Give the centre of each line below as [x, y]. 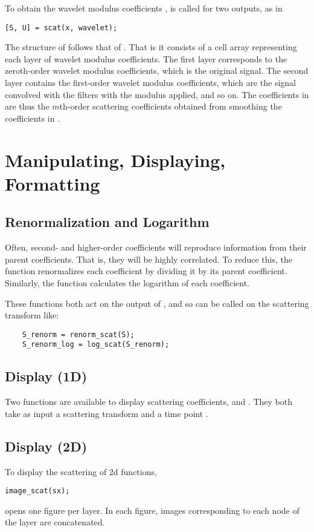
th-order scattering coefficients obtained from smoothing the [171, 106]
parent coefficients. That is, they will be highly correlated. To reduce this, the [149, 259]
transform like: [32, 315]
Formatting [53, 183]
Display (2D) [46, 446]
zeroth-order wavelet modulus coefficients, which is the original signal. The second [157, 71]
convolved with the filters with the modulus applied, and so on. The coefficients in [157, 94]
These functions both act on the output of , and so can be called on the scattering [157, 303]
